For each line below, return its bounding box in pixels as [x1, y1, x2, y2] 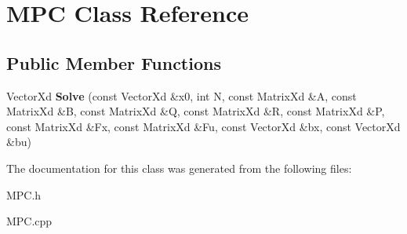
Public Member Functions [6, 50, 221, 75]
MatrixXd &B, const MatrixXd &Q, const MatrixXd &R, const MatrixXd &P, [6, 103, 385, 119]
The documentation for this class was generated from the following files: [6, 159, 352, 176]
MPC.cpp [6, 213, 53, 229]
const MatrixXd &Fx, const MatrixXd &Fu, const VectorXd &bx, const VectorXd [6, 118, 401, 134]
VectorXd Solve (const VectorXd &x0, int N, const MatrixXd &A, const [6, 87, 357, 104]
